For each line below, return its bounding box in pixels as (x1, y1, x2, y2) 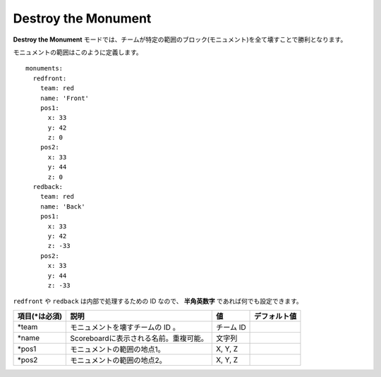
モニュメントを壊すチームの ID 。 (70, 322, 180, 332)
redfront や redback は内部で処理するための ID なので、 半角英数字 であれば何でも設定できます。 (13, 297, 303, 306)
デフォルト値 (254, 311, 297, 321)
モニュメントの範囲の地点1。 (70, 344, 165, 354)
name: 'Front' (40, 94, 90, 102)
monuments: (25, 64, 64, 73)
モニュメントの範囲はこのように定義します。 (13, 48, 143, 56)
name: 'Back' (40, 202, 85, 211)
